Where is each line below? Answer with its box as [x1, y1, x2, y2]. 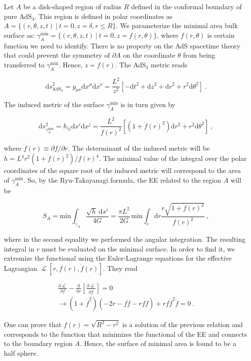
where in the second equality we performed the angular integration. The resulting [4, 234, 246, 244]
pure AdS [4, 11, 32, 21]
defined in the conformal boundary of [131, 1, 242, 11]
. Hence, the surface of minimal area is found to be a [79, 338, 236, 348]
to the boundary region [4, 338, 73, 348]
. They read [103, 263, 138, 273]
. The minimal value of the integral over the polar [99, 153, 247, 163]
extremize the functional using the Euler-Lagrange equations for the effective [4, 253, 232, 263]
